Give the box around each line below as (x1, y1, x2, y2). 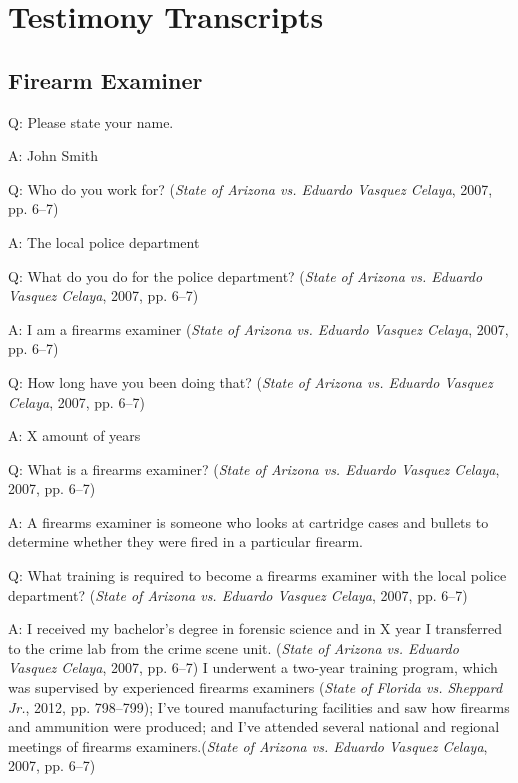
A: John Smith (8, 145, 99, 166)
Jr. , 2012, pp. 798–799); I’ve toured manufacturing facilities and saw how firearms (8, 696, 510, 717)
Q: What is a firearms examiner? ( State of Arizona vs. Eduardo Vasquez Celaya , (8, 458, 500, 479)
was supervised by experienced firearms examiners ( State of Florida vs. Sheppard (8, 677, 503, 698)
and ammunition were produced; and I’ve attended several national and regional (8, 716, 500, 737)
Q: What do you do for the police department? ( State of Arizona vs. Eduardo (8, 265, 483, 286)
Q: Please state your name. (8, 111, 174, 132)
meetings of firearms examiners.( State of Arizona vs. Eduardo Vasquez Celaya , (8, 735, 488, 756)
